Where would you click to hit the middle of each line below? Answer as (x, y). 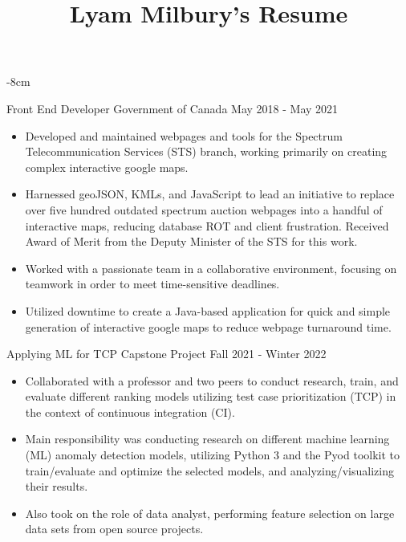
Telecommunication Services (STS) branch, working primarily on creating (206, 151)
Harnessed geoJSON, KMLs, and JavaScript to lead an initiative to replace (210, 194)
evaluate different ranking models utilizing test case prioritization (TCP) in (211, 396)
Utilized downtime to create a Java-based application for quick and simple (208, 310)
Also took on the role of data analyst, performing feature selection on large (210, 513)
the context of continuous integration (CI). (130, 412)
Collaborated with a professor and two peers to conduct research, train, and (212, 380)
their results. (57, 486)
